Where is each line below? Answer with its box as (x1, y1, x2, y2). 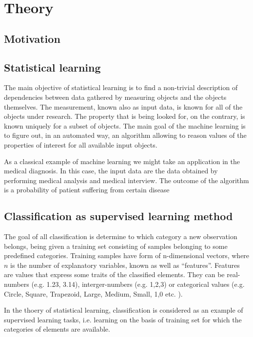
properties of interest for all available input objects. (4, 139, 157, 150)
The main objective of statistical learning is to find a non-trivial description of (4, 82, 238, 93)
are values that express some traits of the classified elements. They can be (4, 269, 225, 280)
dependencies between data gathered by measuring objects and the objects (4, 92, 227, 102)
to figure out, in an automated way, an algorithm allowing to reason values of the (4, 130, 247, 140)
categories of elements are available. (4, 324, 110, 334)
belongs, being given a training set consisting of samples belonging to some (4, 241, 228, 251)
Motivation (4, 31, 60, 46)
